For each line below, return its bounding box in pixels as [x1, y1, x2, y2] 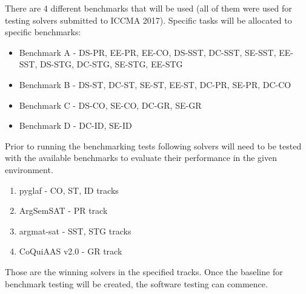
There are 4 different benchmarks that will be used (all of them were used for [5, 2, 292, 14]
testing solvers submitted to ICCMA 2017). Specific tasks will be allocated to [5, 13, 292, 26]
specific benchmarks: [5, 26, 81, 38]
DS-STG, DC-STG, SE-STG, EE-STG [40, 58, 183, 70]
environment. [5, 163, 53, 176]
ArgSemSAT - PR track [19, 204, 108, 217]
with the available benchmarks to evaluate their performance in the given [5, 151, 278, 164]
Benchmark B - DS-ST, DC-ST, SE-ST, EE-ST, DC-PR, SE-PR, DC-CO [19, 78, 291, 91]
